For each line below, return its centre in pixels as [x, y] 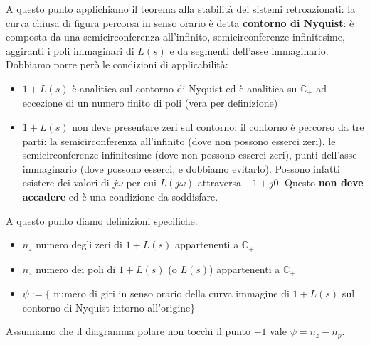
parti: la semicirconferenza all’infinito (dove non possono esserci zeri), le [179, 140]
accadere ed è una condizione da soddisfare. [120, 196]
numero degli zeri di [79, 244]
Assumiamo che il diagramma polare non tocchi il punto [128, 331]
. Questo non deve [321, 182]
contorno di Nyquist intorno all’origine [106, 307]
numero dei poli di [76, 269]
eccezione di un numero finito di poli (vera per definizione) [150, 103]
